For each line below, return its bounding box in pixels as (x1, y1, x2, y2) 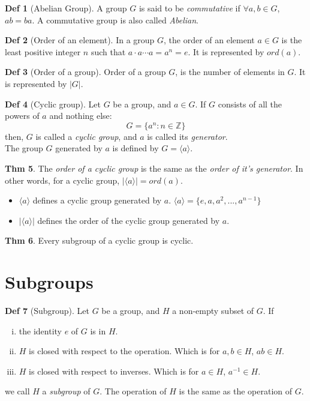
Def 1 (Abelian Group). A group (5, 2, 127, 14)
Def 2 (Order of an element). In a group (5, 34, 155, 46)
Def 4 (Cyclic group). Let (5, 97, 101, 110)
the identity (19, 324, 62, 337)
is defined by (112, 142, 159, 154)
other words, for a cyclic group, (5, 173, 120, 186)
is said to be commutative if (139, 2, 240, 14)
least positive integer (5, 45, 81, 58)
